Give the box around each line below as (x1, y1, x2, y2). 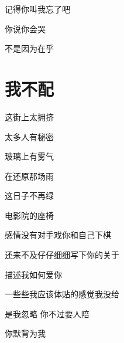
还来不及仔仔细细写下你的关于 (5, 249, 119, 261)
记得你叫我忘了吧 (5, 3, 70, 15)
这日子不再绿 (5, 189, 54, 202)
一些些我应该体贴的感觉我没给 (5, 288, 119, 300)
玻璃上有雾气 (5, 150, 54, 162)
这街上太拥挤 (5, 110, 54, 123)
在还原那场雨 (5, 169, 54, 182)
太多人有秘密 (5, 130, 54, 142)
